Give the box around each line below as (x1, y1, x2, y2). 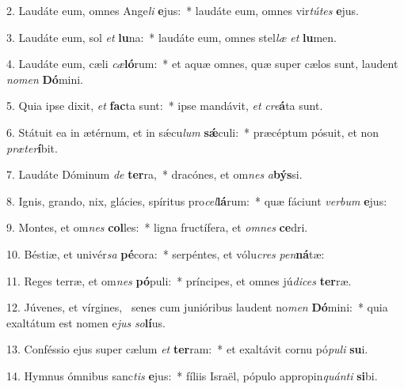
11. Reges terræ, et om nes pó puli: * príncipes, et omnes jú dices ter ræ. (6, 272, 352, 289)
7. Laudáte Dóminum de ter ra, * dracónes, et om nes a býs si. (6, 166, 303, 183)
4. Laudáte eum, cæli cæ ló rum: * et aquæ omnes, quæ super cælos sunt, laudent (6, 55, 398, 72)
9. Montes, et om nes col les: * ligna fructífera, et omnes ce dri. (6, 219, 308, 236)
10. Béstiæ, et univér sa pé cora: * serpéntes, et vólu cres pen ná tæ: (6, 245, 325, 262)
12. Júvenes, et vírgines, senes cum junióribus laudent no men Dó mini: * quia (6, 299, 388, 315)
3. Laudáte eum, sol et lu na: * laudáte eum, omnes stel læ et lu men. (6, 28, 337, 45)
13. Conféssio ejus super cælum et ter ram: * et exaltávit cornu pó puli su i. (6, 341, 368, 357)
